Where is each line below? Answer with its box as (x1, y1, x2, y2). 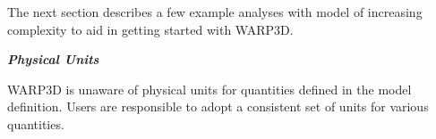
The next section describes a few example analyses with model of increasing (7, 3, 423, 20)
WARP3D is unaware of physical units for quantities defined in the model (7, 79, 412, 98)
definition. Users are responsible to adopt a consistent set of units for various (7, 97, 429, 116)
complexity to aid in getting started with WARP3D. (7, 20, 294, 38)
